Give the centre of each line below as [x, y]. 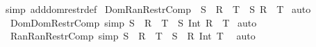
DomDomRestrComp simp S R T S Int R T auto [133, 22]
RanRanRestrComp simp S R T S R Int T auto [133, 36]
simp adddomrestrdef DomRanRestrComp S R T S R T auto [158, 9]
